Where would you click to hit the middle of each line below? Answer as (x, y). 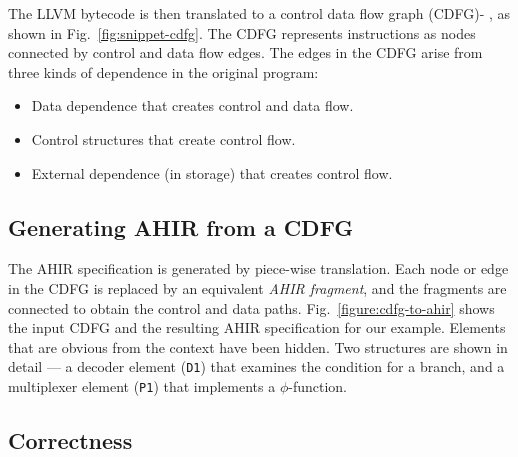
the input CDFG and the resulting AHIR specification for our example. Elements (257, 327)
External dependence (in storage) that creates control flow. (212, 172)
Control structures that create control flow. (163, 138)
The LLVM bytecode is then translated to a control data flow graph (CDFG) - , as (259, 13)
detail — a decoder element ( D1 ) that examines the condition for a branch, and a (256, 366)
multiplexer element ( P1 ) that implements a (142, 385)
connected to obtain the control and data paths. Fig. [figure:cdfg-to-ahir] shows (251, 307)
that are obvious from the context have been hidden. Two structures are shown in (258, 346)
